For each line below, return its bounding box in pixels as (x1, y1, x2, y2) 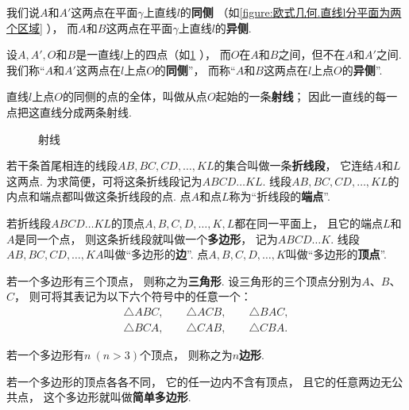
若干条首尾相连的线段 (6, 157, 118, 174)
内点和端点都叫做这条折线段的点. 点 (6, 188, 191, 205)
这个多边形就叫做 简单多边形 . (43, 389, 191, 405)
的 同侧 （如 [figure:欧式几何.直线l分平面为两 (179, 4, 402, 20)
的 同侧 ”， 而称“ (154, 61, 236, 78)
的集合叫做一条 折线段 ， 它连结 (214, 157, 374, 174)
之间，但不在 (278, 46, 345, 63)
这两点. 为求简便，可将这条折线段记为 (6, 172, 203, 189)
